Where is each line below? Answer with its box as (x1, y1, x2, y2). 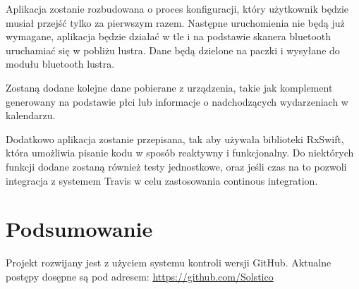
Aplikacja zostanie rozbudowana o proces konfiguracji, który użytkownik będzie (6, 1, 349, 16)
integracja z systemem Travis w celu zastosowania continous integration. (6, 173, 318, 187)
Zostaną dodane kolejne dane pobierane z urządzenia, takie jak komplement (6, 80, 333, 94)
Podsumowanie (6, 214, 153, 243)
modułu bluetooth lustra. (6, 56, 115, 71)
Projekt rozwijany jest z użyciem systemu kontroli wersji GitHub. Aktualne (6, 255, 331, 270)
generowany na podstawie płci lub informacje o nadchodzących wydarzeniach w (6, 94, 348, 109)
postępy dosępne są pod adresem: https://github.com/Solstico (6, 269, 274, 283)
